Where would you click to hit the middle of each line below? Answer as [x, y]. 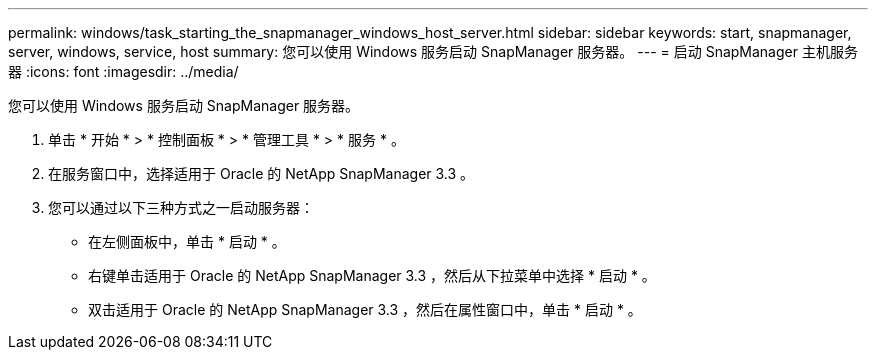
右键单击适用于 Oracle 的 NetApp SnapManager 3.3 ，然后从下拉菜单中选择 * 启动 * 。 [372, 275]
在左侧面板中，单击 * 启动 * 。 [187, 241]
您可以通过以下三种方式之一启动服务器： [181, 207]
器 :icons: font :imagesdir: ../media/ [123, 71]
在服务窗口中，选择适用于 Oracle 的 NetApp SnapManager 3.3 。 [261, 173]
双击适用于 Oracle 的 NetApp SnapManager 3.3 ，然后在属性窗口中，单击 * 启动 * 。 [365, 309]
